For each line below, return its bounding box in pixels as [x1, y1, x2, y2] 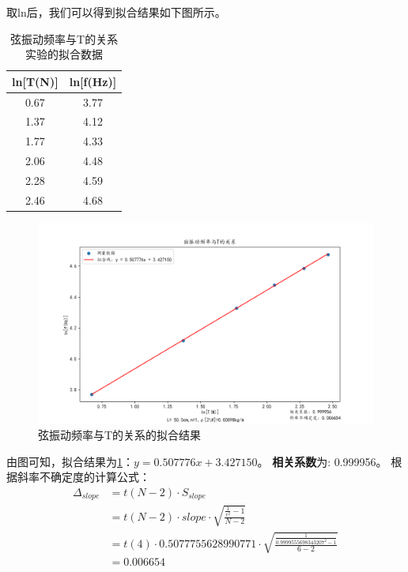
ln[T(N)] [12, 73, 59, 89]
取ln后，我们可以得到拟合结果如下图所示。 [6, 4, 226, 20]
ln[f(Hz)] [69, 73, 117, 89]
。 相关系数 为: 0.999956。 [257, 453, 387, 469]
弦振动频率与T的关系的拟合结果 [38, 426, 202, 442]
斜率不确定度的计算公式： [17, 469, 150, 485]
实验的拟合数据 [25, 46, 104, 62]
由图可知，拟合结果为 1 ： [6, 453, 134, 469]
